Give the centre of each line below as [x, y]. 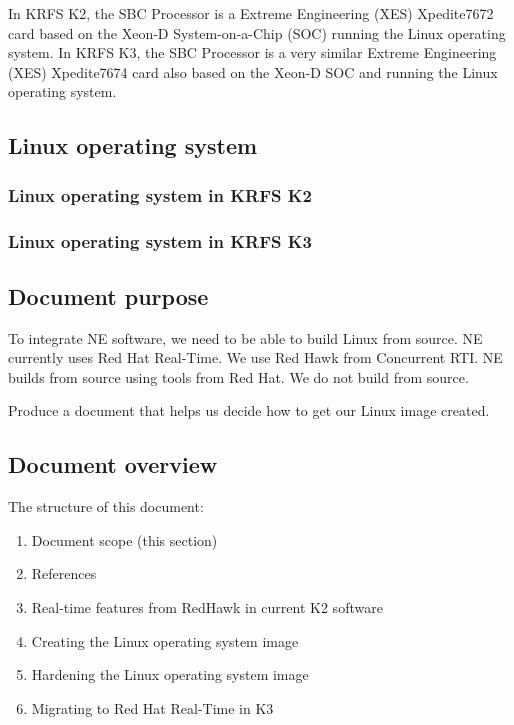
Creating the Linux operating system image [165, 640]
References [64, 573]
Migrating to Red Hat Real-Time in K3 [152, 707]
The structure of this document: [106, 506]
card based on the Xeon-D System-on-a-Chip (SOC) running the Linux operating [257, 32]
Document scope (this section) [124, 539]
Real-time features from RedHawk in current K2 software [207, 607]
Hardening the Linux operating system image [170, 674]
